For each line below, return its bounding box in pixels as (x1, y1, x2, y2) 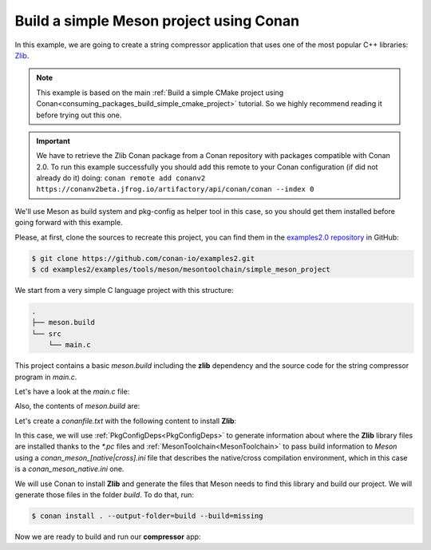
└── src (31, 329, 61, 338)
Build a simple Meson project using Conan (14, 12, 299, 30)
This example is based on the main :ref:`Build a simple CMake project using (36, 88, 284, 97)
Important (36, 136, 71, 145)
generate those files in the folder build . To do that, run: (14, 490, 195, 500)
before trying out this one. (36, 110, 122, 120)
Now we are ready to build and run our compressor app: (14, 532, 201, 541)
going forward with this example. (14, 218, 123, 228)
